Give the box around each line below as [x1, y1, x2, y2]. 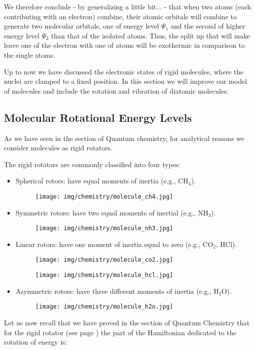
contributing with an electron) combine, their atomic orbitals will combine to [4, 11, 237, 21]
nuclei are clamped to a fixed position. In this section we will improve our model [4, 76, 247, 86]
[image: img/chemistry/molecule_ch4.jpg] [35, 193, 173, 200]
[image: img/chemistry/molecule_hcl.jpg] [35, 272, 173, 279]
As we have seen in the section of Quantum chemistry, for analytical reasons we [4, 133, 245, 143]
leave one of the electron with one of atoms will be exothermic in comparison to [4, 40, 245, 50]
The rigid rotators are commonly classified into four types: [4, 159, 181, 169]
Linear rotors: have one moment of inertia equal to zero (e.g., [15, 239, 201, 249]
